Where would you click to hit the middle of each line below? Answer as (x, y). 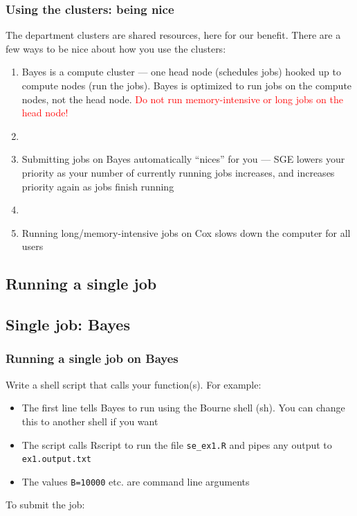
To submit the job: (45, 505)
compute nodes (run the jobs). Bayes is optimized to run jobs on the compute (187, 85)
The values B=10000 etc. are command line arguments (136, 481)
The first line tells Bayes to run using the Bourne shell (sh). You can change (183, 408)
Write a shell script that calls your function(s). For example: (134, 384)
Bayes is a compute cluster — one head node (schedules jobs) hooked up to (181, 72)
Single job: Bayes (68, 324)
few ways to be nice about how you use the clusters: (116, 48)
